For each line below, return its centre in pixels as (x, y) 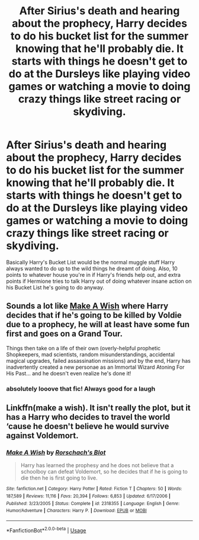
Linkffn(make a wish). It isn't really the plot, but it (98, 408)
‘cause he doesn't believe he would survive (88, 426)
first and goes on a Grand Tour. (65, 334)
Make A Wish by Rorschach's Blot (56, 452)
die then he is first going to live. (59, 478)
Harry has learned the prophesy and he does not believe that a (97, 465)
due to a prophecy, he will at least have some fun (98, 325)
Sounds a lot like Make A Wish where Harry (87, 306)
